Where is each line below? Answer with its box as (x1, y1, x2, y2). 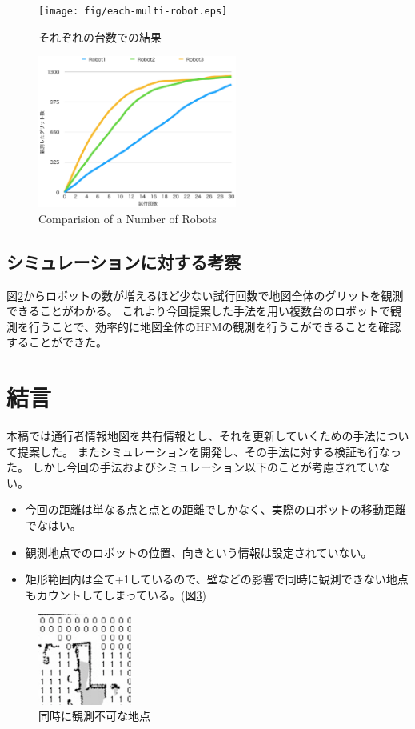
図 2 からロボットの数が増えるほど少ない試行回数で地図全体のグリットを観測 (6, 286, 404, 303)
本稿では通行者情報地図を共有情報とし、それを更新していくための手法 (6, 427, 376, 444)
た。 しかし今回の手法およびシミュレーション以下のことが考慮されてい (6, 459, 379, 475)
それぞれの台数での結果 (38, 28, 162, 45)
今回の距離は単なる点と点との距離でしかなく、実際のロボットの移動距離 (25, 501, 406, 518)
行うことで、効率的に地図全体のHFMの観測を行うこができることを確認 (28, 318, 401, 334)
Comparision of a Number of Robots (38, 210, 217, 226)
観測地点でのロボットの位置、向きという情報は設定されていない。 (25, 543, 373, 560)
